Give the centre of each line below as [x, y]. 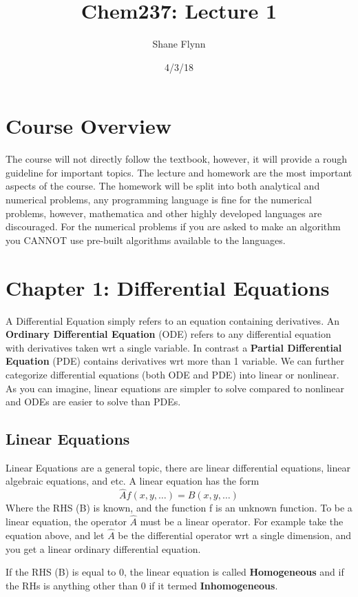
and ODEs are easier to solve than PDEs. [93, 402]
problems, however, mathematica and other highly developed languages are [164, 213]
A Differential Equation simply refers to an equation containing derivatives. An [172, 320]
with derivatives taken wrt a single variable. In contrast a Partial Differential [174, 347]
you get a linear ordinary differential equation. [103, 548]
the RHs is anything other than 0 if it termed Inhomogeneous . [142, 585]
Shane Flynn [179, 44]
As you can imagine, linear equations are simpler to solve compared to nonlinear [175, 388]
